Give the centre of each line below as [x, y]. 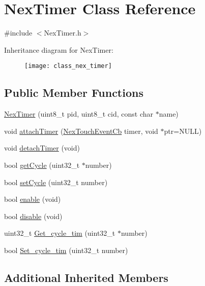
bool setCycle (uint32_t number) [56, 182]
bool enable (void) [33, 199]
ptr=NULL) [183, 131]
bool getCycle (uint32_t [42, 165]
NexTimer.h [63, 33]
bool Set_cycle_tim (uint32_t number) [66, 250]
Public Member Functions [74, 93]
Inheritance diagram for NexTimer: [59, 49]
